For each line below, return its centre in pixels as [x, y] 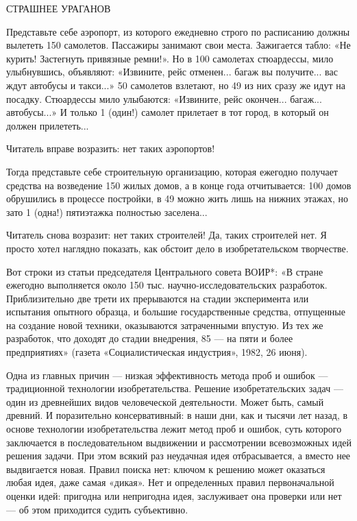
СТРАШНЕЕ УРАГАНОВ [59, 8]
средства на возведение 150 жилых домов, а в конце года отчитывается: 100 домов [179, 185]
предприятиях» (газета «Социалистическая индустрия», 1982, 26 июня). [157, 352]
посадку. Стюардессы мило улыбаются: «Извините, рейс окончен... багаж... [164, 98]
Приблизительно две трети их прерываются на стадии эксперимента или [158, 298]
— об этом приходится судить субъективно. [97, 509]
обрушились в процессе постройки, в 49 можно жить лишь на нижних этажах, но [177, 198]
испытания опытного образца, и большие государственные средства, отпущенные [176, 312]
